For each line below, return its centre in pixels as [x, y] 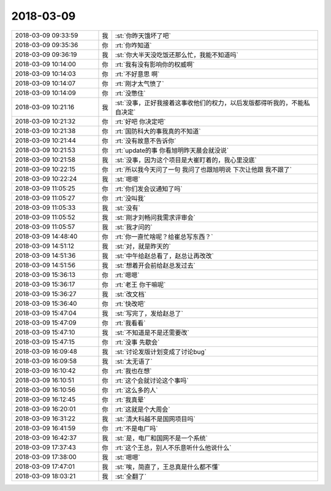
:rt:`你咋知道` [133, 45]
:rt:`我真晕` [130, 400]
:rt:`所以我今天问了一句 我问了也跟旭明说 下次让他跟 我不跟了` [204, 169]
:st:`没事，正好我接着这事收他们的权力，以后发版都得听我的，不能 [209, 102]
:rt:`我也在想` [133, 371]
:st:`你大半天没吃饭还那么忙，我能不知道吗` [177, 55]
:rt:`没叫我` [130, 198]
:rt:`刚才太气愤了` [139, 83]
